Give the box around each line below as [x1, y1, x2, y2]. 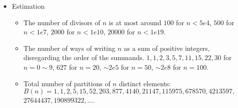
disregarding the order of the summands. [23, 52, 144, 62]
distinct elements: [119, 78, 171, 88]
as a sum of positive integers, [124, 43, 210, 53]
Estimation [12, 1, 45, 11]
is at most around [109, 17, 161, 27]
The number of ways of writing [23, 43, 115, 53]
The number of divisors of [23, 17, 100, 27]
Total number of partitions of [23, 78, 111, 88]
